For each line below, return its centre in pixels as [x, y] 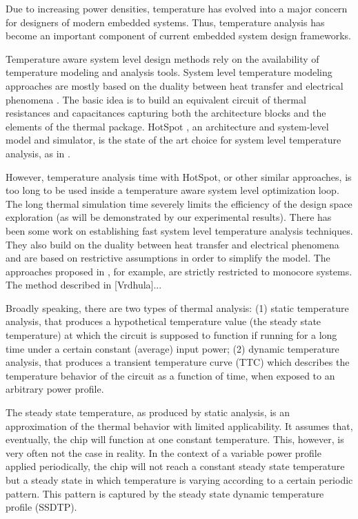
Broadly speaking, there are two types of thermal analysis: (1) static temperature [177, 307]
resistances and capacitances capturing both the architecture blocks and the [166, 113]
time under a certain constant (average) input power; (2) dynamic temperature [172, 348]
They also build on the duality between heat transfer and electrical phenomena [172, 244]
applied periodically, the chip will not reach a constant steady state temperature [175, 466]
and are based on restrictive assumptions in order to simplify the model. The [168, 258]
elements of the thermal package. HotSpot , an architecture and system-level [167, 126]
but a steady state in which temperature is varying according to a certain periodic [179, 480]
